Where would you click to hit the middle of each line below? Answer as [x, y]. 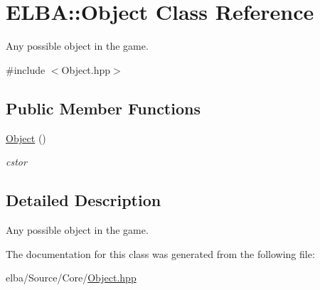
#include [26, 69]
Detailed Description [84, 200]
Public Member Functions [103, 108]
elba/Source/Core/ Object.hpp [71, 278]
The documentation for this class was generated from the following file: [160, 253]
